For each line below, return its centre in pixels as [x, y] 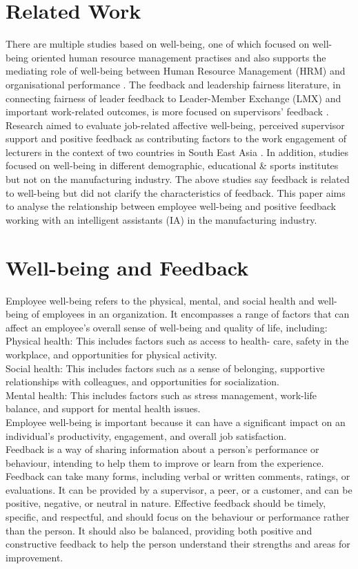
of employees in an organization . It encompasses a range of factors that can [190, 314]
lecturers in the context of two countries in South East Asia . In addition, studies [177, 152]
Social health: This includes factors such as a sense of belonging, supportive [165, 368]
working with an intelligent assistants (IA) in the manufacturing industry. [161, 219]
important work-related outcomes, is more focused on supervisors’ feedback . [167, 112]
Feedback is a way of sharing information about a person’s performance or [162, 449]
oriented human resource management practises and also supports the [179, 57]
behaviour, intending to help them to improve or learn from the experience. [165, 462]
